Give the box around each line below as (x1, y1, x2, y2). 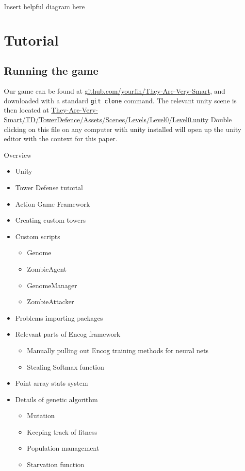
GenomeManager (27, 280, 77, 290)
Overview (4, 149, 32, 160)
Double (211, 114, 232, 125)
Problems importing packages (15, 312, 103, 323)
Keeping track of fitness (27, 426, 98, 437)
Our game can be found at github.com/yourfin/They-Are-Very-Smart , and (4, 86, 226, 96)
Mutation (27, 410, 55, 421)
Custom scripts (15, 231, 60, 241)
